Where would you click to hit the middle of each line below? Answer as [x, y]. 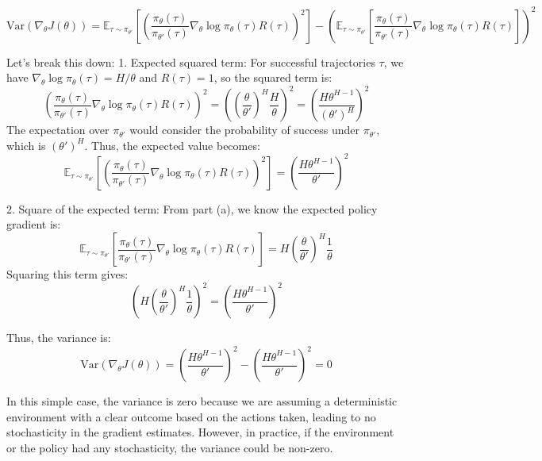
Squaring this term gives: [67, 274]
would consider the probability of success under [245, 130]
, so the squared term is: [273, 77]
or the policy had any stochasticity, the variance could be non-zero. [170, 448]
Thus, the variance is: [59, 338]
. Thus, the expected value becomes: [172, 145]
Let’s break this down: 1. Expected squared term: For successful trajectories [191, 61]
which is [26, 145]
